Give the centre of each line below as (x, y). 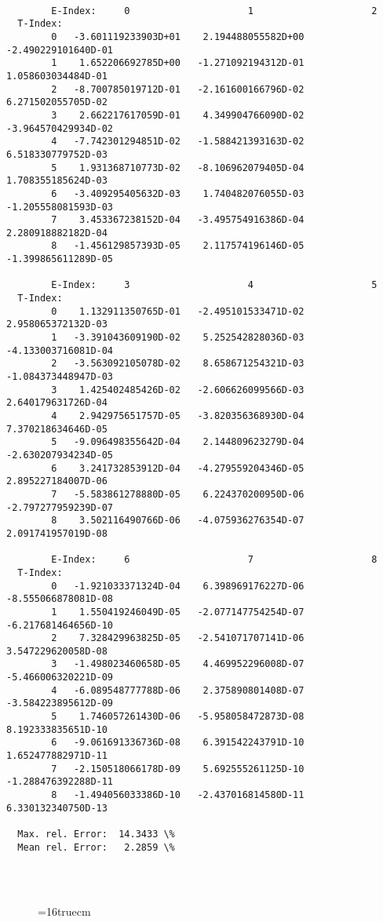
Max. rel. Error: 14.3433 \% (96, 834)
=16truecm (64, 911)
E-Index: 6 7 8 (214, 560)
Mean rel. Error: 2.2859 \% (96, 847)
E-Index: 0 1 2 (214, 11)
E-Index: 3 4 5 (214, 285)
